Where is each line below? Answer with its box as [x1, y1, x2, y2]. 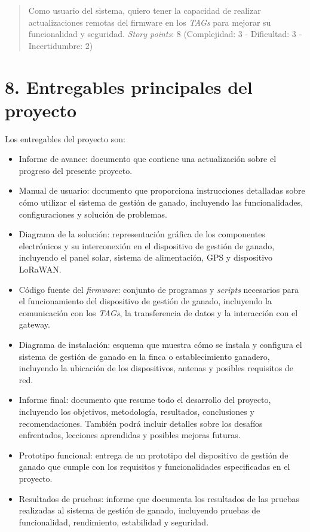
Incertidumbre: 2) [28, 39, 93, 51]
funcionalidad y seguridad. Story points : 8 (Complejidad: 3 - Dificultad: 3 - [28, 27, 302, 40]
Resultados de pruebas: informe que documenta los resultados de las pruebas [19, 492, 299, 505]
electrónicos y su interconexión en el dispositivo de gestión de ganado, [19, 239, 275, 252]
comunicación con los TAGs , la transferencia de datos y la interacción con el [19, 306, 298, 319]
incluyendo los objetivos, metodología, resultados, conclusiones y [19, 405, 254, 417]
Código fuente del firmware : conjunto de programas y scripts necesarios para [19, 283, 299, 295]
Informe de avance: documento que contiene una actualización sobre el [19, 152, 277, 165]
